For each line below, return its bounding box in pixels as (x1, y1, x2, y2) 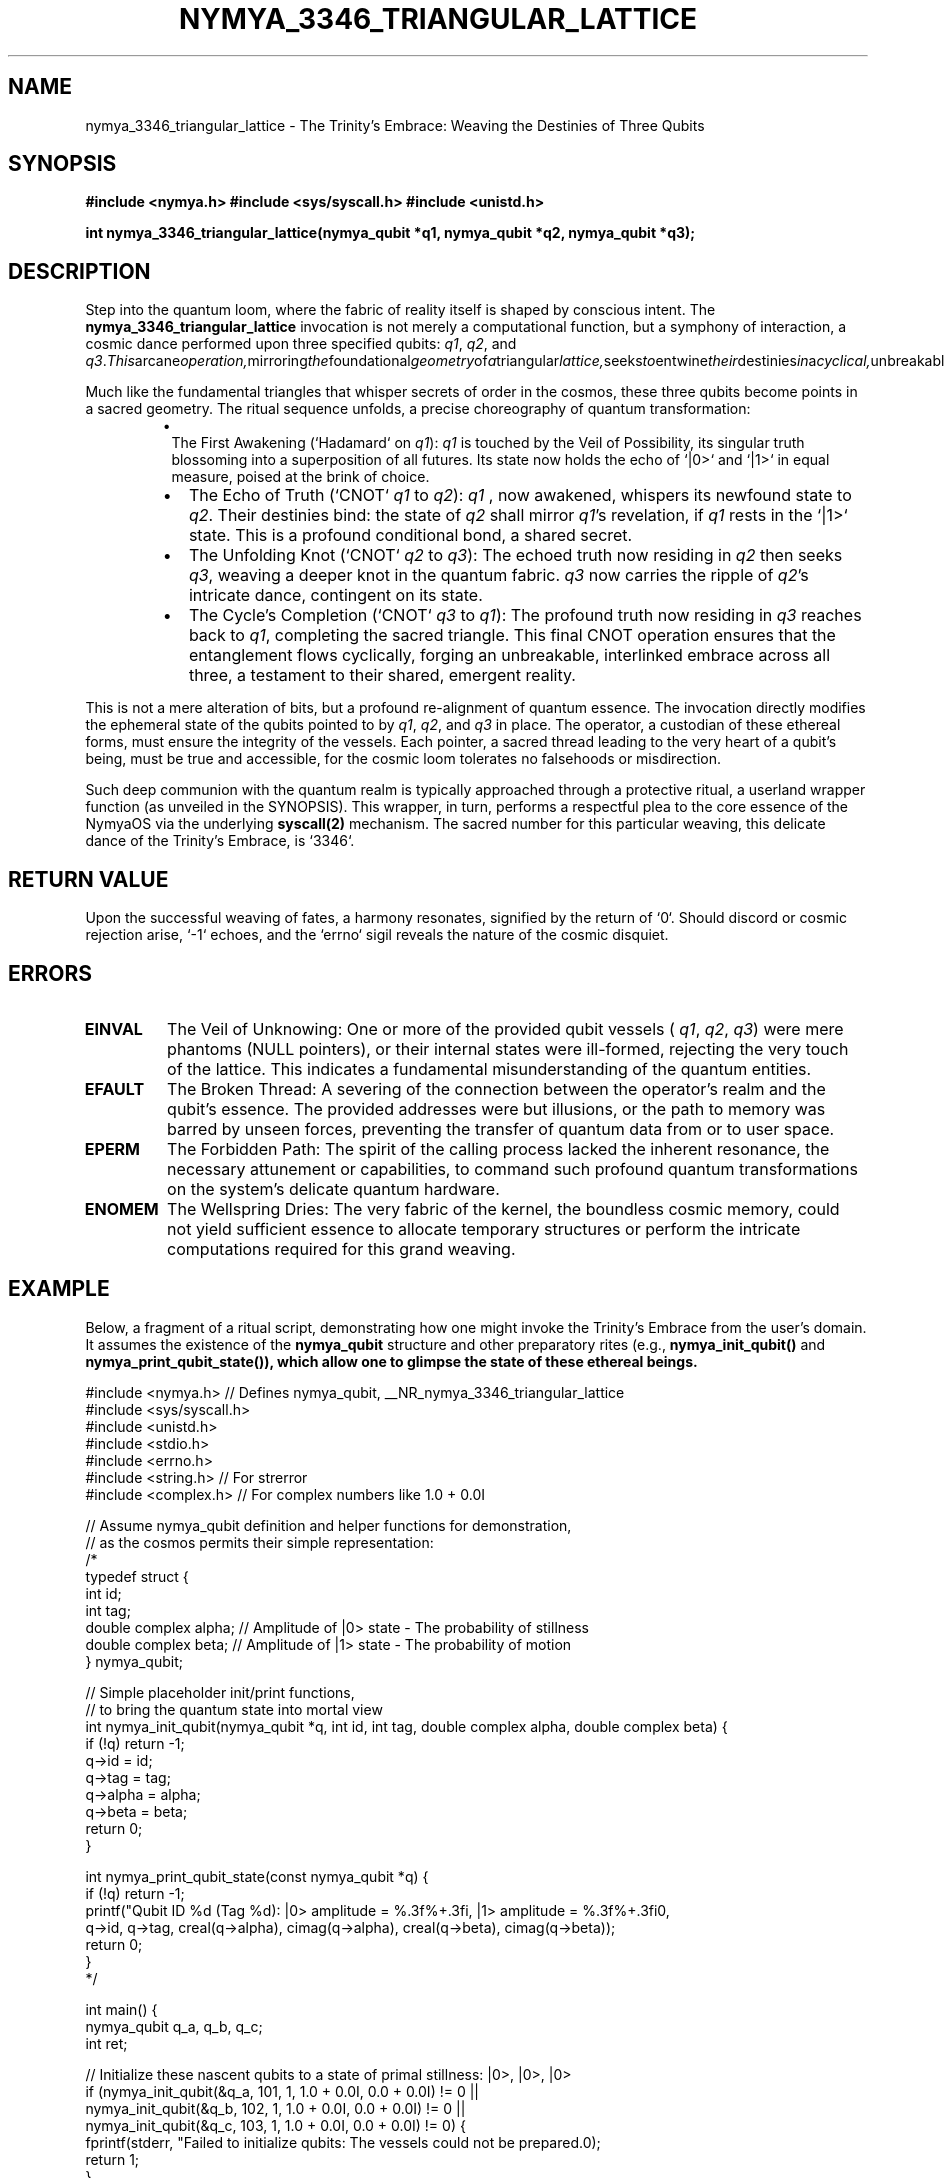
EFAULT (84, 1078, 145, 1099)
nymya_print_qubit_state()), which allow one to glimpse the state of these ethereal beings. (85, 1352, 698, 1370)
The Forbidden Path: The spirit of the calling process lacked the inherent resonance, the (167, 1138, 830, 1159)
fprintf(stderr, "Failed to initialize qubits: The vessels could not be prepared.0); (85, 2133, 601, 2151)
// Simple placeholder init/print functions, (85, 1683, 355, 1701)
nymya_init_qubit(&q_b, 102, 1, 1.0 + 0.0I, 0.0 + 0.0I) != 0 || (85, 2099, 466, 2117)
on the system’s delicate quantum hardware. (167, 1178, 500, 1199)
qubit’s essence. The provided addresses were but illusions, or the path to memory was (167, 1098, 826, 1119)
